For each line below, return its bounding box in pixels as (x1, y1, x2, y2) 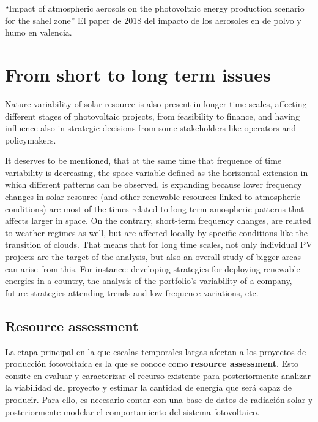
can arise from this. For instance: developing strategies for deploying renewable (5, 262, 300, 275)
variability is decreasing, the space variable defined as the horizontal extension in (5, 166, 308, 178)
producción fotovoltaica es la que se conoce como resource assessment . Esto (5, 357, 299, 370)
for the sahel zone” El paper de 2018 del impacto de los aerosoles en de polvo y (5, 13, 301, 26)
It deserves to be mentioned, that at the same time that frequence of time (5, 154, 282, 167)
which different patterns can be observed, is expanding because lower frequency (5, 178, 302, 191)
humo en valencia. (5, 26, 72, 39)
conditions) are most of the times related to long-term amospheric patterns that (5, 202, 305, 215)
